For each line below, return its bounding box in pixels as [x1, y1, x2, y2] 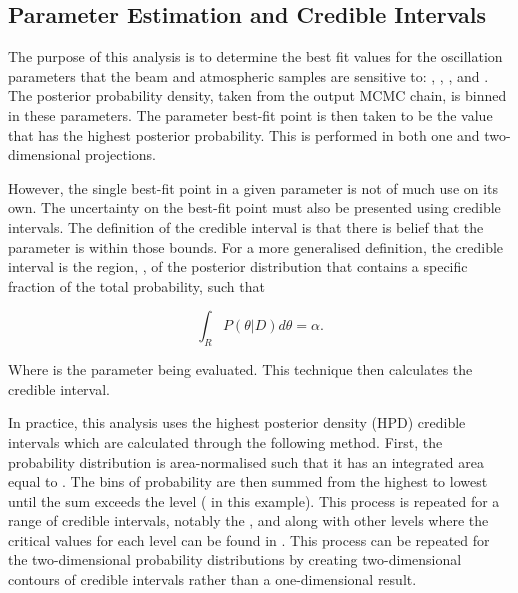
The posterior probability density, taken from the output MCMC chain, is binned [8, 85, 507, 106]
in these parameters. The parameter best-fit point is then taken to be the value [8, 104, 493, 125]
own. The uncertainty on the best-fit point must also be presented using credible [8, 197, 501, 218]
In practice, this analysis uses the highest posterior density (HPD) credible [8, 412, 466, 433]
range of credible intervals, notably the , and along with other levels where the [8, 510, 489, 531]
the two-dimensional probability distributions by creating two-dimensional [8, 549, 462, 570]
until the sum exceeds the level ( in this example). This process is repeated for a [8, 490, 500, 511]
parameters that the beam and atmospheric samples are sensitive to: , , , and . [8, 65, 489, 86]
